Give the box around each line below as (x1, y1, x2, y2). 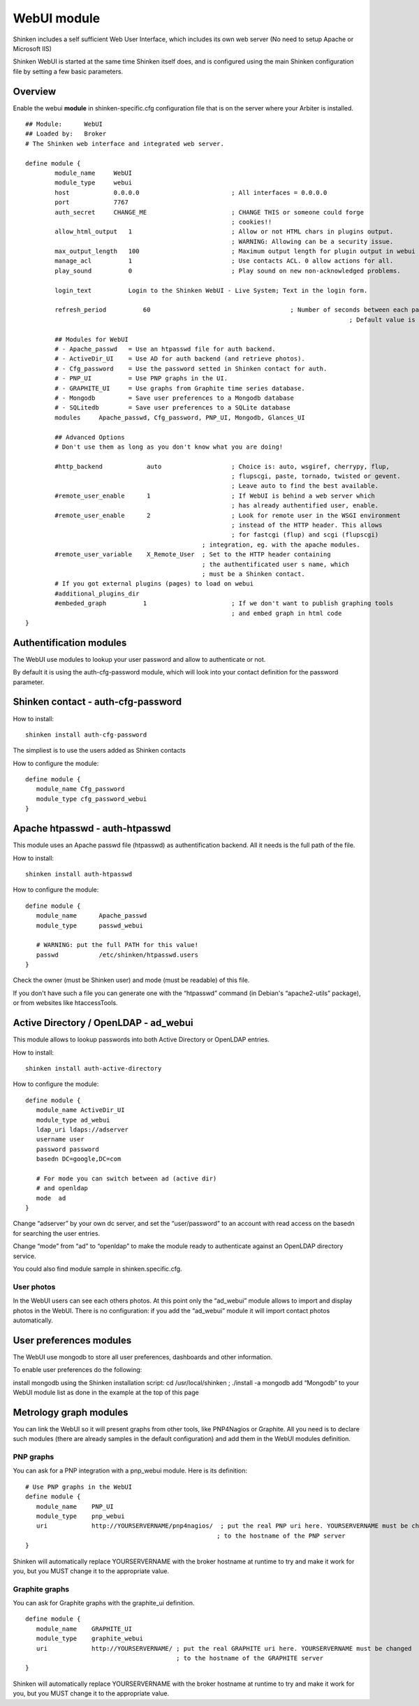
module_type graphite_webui (36, 1635, 143, 1642)
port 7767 (54, 198, 129, 206)
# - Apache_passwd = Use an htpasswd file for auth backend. (54, 345, 276, 353)
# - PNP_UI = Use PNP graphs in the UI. (54, 375, 228, 382)
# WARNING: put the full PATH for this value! (36, 941, 199, 949)
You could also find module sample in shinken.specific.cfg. (13, 1264, 182, 1273)
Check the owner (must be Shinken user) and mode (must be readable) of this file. (13, 976, 250, 985)
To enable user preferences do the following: (13, 1366, 142, 1374)
